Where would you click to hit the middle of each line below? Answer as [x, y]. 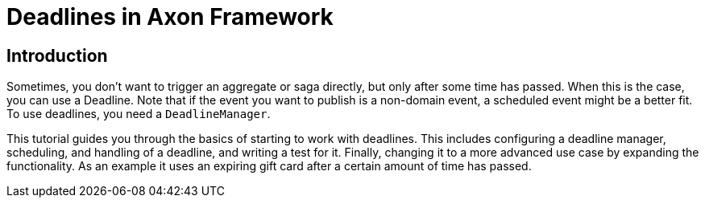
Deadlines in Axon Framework [170, 17]
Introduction [57, 55]
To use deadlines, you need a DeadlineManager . [139, 114]
